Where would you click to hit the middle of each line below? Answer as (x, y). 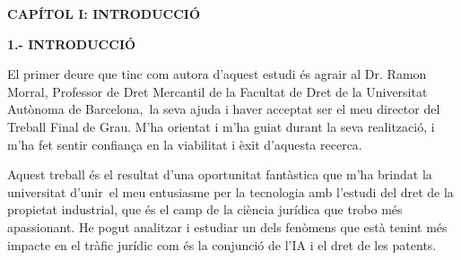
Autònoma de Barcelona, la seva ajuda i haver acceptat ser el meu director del (224, 109)
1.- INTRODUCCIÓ (72, 43)
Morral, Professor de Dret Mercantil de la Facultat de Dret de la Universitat (217, 91)
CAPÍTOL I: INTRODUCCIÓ (104, 13)
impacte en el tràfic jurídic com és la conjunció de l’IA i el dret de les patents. (222, 244)
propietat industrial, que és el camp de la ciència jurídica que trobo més (205, 209)
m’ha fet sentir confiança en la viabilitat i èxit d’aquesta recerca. (185, 144)
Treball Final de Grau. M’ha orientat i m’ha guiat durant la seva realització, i (221, 126)
